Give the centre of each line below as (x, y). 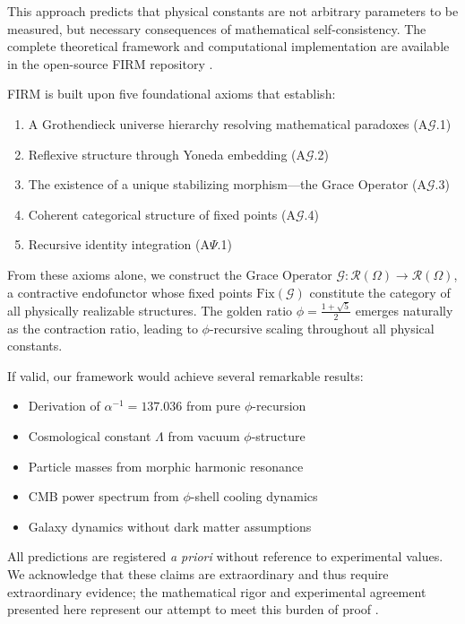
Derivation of (64, 406)
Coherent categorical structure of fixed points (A (162, 214)
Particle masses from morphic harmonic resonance (166, 466)
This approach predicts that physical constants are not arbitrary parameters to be (233, 11)
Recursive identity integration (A (119, 244)
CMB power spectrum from (103, 496)
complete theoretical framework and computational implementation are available (228, 46)
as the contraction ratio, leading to (103, 328)
